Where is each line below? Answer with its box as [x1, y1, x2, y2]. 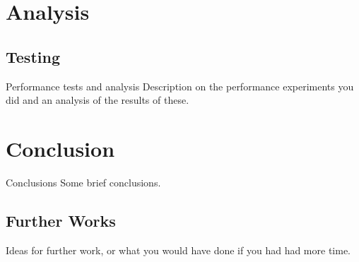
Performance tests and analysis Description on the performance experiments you [6, 78, 354, 93]
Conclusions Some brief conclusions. [6, 174, 161, 189]
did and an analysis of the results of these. [6, 93, 189, 107]
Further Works [6, 209, 116, 231]
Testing [6, 45, 60, 67]
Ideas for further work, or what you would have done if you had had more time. [6, 242, 351, 257]
